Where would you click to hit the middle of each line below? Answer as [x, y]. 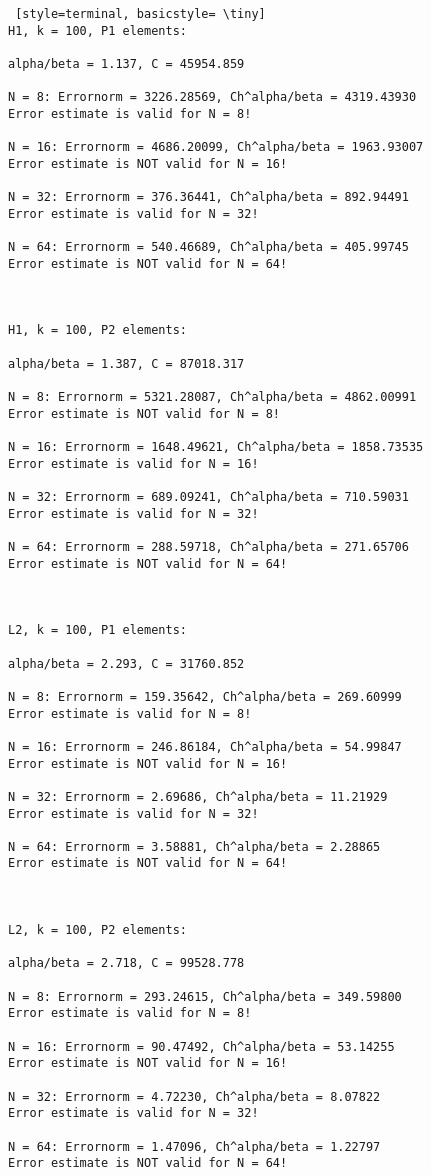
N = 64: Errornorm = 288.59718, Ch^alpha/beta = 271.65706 [208, 547]
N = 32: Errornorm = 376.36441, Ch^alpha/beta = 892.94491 [208, 197]
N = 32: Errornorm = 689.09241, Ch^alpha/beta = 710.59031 [208, 497]
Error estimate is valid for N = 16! [133, 463]
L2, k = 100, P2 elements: [97, 930]
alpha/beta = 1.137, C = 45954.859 [126, 63]
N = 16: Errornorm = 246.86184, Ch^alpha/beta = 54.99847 [205, 746]
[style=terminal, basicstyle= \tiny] [140, 14]
